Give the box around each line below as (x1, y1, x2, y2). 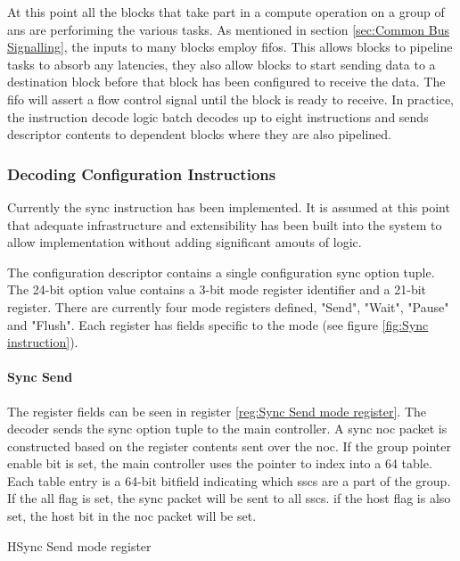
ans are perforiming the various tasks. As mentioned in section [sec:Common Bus (7, 20, 449, 38)
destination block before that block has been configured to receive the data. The (7, 72, 446, 91)
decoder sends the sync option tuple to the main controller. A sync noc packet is (7, 419, 448, 438)
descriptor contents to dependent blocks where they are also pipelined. (7, 125, 391, 144)
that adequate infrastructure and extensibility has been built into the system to (7, 215, 442, 234)
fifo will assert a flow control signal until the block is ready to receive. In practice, (7, 89, 454, 108)
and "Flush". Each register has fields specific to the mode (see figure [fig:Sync (7, 315, 429, 334)
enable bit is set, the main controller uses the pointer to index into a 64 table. (7, 454, 432, 473)
